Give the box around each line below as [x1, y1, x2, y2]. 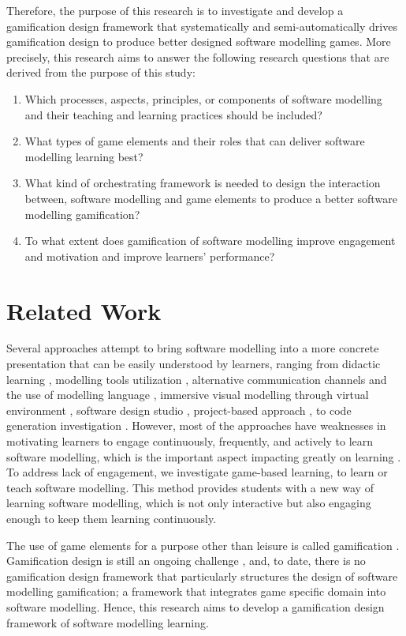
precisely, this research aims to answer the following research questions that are [6, 48, 389, 65]
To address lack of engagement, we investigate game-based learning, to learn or [6, 464, 388, 480]
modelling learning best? [24, 148, 143, 164]
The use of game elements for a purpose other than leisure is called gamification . [6, 536, 400, 553]
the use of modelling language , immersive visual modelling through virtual [6, 386, 369, 403]
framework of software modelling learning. [6, 614, 209, 630]
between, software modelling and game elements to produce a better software [24, 190, 397, 206]
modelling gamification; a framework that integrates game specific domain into [6, 583, 386, 600]
